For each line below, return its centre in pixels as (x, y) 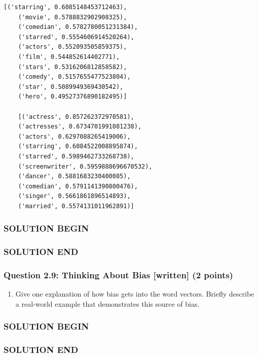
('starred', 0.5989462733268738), (76, 156)
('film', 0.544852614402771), (69, 57)
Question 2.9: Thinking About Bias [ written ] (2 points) (118, 275)
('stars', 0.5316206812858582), (72, 67)
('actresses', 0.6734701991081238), (80, 127)
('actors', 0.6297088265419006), (74, 136)
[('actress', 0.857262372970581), (76, 117)
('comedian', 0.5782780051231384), (78, 27)
